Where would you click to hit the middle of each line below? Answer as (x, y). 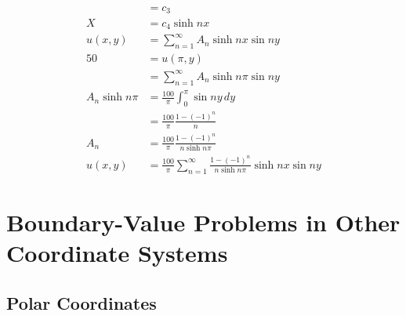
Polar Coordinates (82, 302)
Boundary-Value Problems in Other (203, 222)
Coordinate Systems (117, 253)
